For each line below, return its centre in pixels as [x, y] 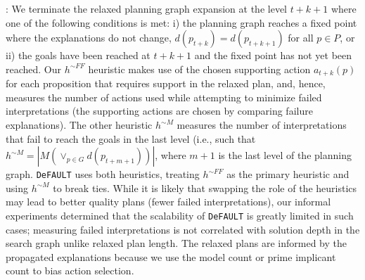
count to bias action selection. [70, 271]
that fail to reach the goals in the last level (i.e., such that [131, 138]
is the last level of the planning [285, 155]
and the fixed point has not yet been [273, 55]
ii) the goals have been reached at [78, 55]
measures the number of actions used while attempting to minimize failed [164, 97]
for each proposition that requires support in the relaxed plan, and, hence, [166, 83]
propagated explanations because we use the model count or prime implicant [171, 256]
